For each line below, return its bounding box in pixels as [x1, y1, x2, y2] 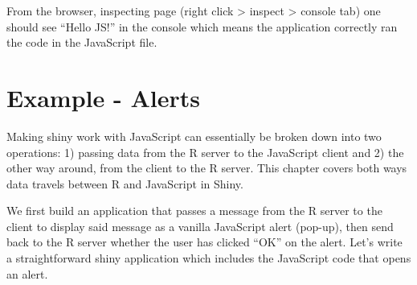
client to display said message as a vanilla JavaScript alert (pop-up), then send [6, 217, 394, 234]
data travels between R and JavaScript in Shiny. [6, 175, 243, 192]
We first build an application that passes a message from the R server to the [6, 202, 382, 219]
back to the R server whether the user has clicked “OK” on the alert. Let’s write [6, 233, 403, 250]
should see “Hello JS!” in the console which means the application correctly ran [6, 18, 398, 35]
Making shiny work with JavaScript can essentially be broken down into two [6, 127, 382, 144]
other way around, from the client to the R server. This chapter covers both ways [6, 159, 407, 176]
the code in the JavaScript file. [6, 34, 157, 51]
